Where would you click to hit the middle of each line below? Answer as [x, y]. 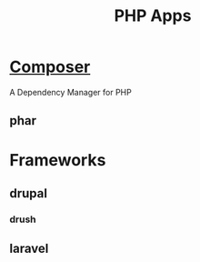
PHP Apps [153, 16]
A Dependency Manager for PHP [70, 92]
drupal [29, 193]
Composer [50, 67]
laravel [29, 249]
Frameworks [58, 160]
